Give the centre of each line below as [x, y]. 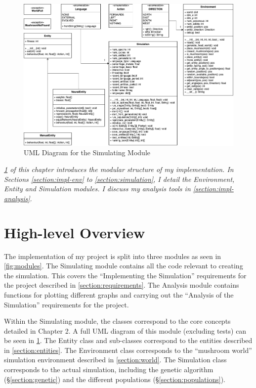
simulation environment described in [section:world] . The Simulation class [115, 360]
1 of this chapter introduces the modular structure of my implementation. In [119, 169]
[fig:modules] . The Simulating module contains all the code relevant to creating [124, 266]
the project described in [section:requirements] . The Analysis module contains [122, 285]
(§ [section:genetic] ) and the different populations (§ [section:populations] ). [115, 379]
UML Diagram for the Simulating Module [87, 152]
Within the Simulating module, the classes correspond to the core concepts [117, 321]
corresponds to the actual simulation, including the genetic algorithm [109, 369]
